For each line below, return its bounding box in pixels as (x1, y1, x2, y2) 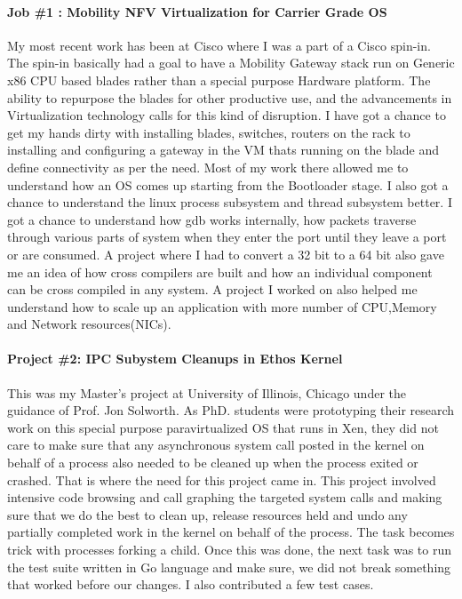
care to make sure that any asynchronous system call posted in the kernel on (7, 435, 425, 454)
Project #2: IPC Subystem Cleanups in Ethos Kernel (7, 349, 343, 368)
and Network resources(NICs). (7, 315, 171, 333)
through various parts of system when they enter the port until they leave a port (7, 228, 447, 246)
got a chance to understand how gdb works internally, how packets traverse (7, 210, 417, 228)
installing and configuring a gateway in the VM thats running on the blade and (7, 140, 440, 159)
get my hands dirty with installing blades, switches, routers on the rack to (7, 123, 410, 141)
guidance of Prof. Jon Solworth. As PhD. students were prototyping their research (7, 401, 455, 419)
